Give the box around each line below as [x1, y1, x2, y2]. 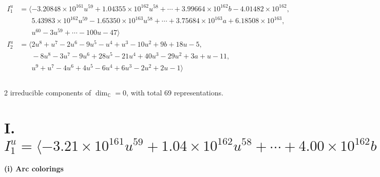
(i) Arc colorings [4, 163, 64, 174]
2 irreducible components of [4, 87, 91, 97]
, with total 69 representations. [126, 87, 223, 97]
